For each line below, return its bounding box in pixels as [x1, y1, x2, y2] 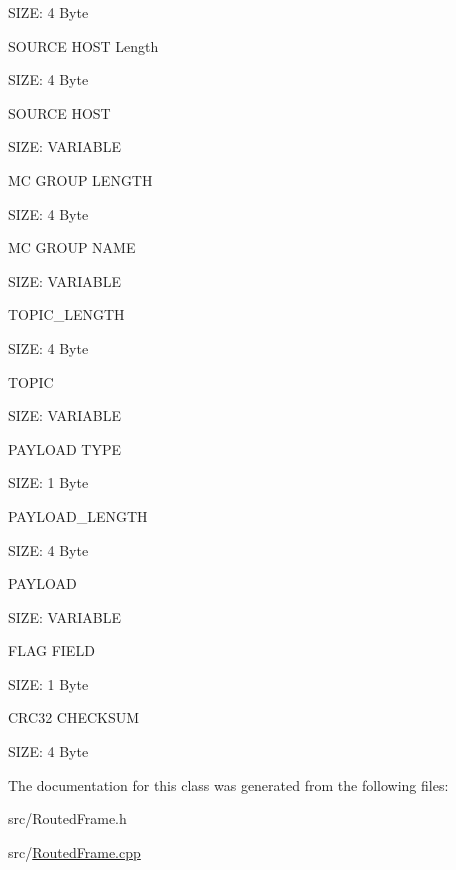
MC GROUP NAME [8, 237, 136, 258]
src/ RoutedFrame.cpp [8, 841, 141, 862]
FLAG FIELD [8, 640, 95, 661]
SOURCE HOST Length [8, 35, 159, 56]
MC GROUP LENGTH [8, 169, 153, 190]
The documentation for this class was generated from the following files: [8, 774, 449, 795]
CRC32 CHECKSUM [8, 707, 140, 728]
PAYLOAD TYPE [8, 438, 121, 459]
